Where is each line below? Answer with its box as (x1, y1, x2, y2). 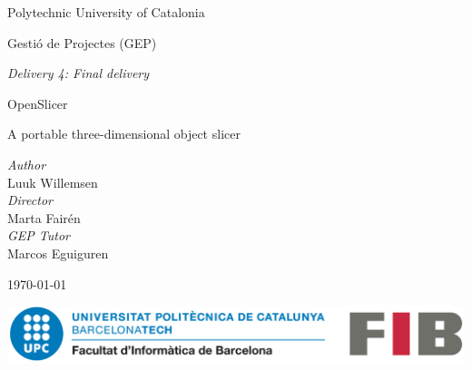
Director (7, 190, 53, 209)
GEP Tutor (7, 226, 71, 245)
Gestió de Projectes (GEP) (7, 33, 157, 52)
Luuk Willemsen (7, 172, 98, 191)
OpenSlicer (7, 93, 68, 112)
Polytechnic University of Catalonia (7, 3, 205, 21)
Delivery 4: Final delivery (7, 63, 150, 83)
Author (7, 154, 46, 173)
